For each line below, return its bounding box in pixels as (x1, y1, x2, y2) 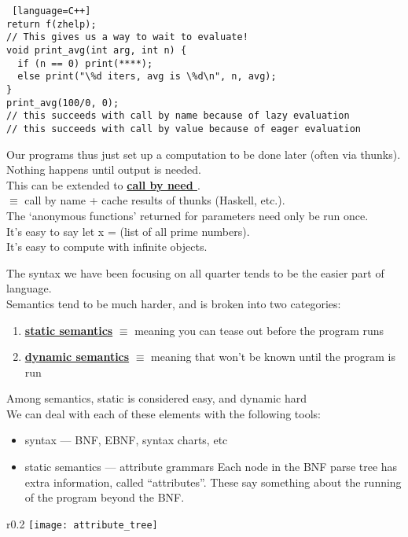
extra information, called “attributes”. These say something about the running (24, 473, 402, 490)
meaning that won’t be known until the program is (151, 348, 396, 365)
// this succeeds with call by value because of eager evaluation (6, 123, 362, 134)
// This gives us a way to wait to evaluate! (6, 31, 248, 43)
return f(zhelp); (6, 18, 97, 30)
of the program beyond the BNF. (24, 489, 185, 506)
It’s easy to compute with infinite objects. (6, 238, 208, 255)
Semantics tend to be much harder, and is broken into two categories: (6, 295, 341, 311)
